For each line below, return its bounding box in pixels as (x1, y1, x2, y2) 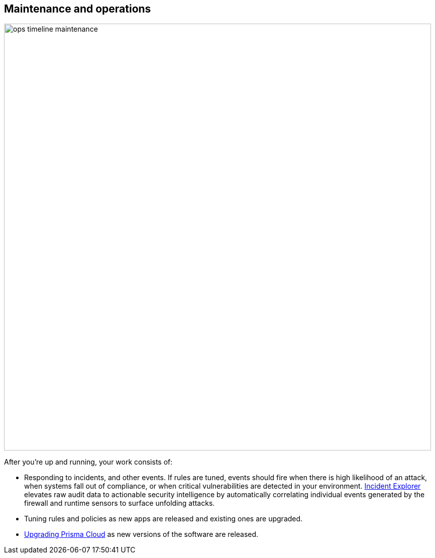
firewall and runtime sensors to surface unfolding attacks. (24, 499, 215, 508)
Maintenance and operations (4, 3, 151, 15)
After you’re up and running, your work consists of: (4, 458, 173, 467)
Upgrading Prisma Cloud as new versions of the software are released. (24, 530, 259, 539)
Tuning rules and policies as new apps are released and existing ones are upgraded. (24, 514, 303, 523)
